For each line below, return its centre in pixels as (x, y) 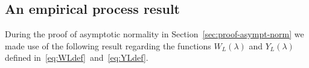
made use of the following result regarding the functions (108, 45)
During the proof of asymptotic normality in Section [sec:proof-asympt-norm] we (154, 34)
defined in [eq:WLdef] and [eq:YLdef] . (77, 57)
